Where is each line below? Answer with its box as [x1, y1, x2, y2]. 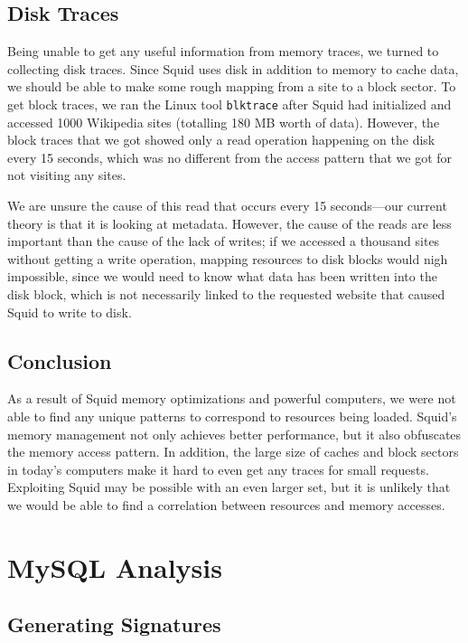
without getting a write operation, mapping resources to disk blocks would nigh [7, 249, 448, 268]
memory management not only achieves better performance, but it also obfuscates [7, 424, 462, 443]
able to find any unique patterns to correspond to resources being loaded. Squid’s [7, 406, 457, 425]
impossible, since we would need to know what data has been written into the [7, 267, 437, 286]
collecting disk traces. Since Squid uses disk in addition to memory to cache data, [7, 59, 459, 78]
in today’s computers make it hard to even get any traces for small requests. [7, 459, 429, 478]
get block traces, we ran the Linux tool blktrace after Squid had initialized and [7, 94, 452, 113]
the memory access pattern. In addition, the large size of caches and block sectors [7, 442, 459, 461]
